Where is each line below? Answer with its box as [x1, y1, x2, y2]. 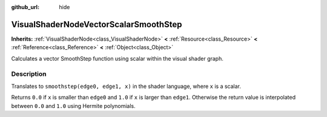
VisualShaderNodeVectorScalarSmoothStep [11, 19, 182, 30]
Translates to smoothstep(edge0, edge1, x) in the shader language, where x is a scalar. [11, 82, 242, 90]
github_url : [11, 4, 39, 10]
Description [11, 70, 47, 78]
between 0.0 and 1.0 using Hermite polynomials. [11, 102, 136, 109]
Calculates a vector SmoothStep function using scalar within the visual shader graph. [11, 55, 223, 62]
